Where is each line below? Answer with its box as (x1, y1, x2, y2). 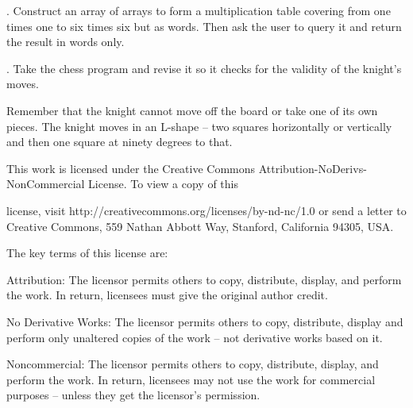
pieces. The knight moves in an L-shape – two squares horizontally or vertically (6, 117, 392, 134)
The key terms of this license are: (6, 244, 168, 261)
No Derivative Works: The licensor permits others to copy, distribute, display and (6, 313, 403, 329)
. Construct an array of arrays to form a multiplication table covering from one (6, 2, 391, 18)
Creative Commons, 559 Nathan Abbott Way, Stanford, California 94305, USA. (6, 217, 394, 234)
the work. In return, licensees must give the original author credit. (6, 287, 328, 303)
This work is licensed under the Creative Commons (6, 160, 256, 176)
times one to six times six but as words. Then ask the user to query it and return (6, 17, 402, 34)
